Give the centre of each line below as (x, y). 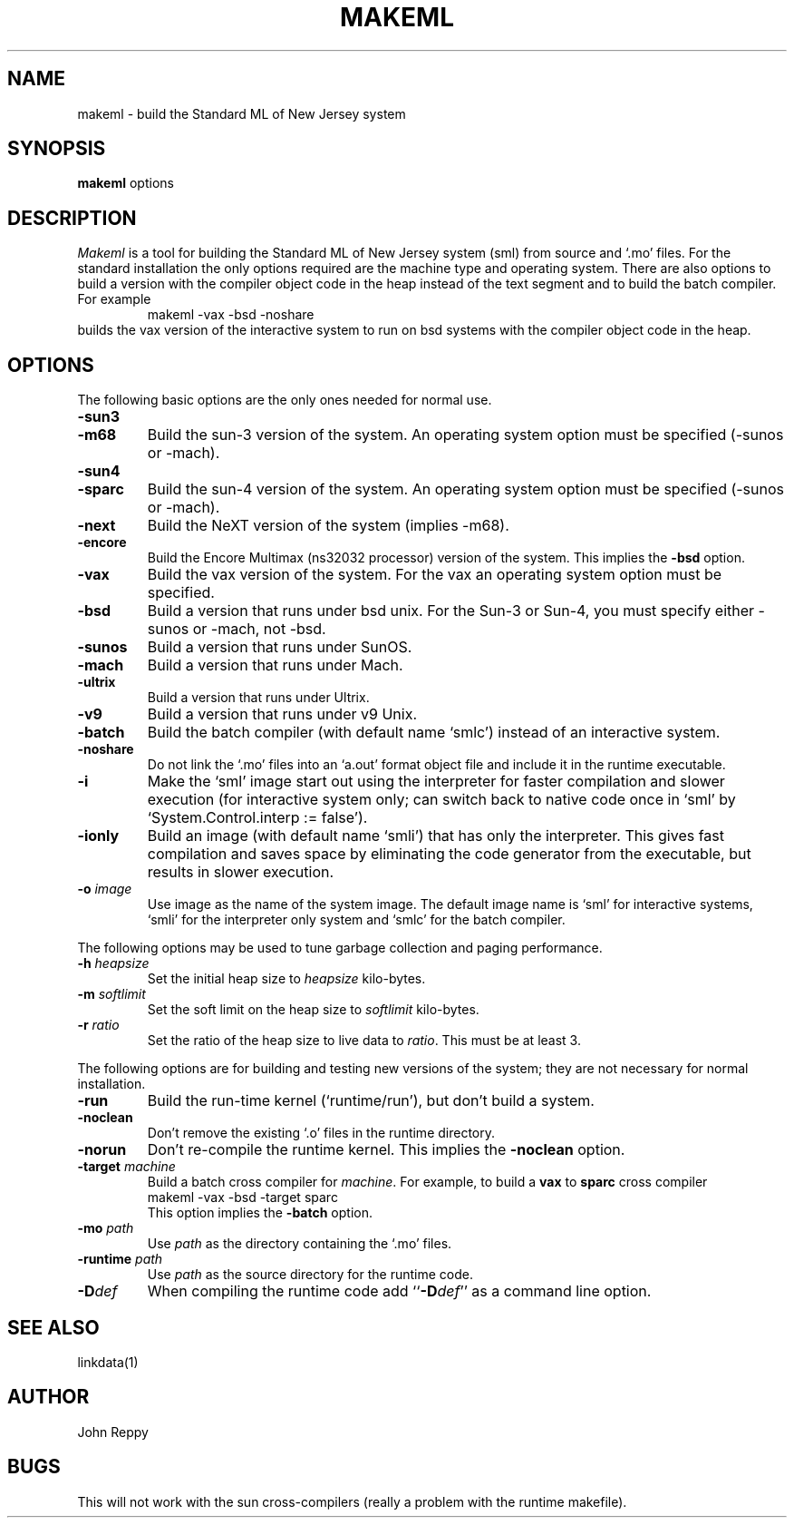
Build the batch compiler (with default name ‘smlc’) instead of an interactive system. (434, 733)
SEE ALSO (53, 1327)
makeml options (126, 183)
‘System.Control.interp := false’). (257, 818)
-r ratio (98, 1025)
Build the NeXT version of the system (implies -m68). (328, 526)
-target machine (126, 1167)
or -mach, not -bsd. (259, 629)
